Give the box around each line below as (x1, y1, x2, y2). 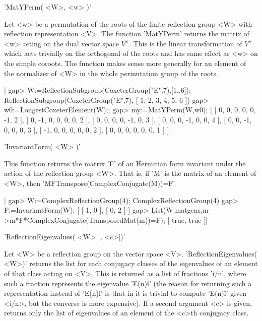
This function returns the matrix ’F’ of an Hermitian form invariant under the (4, 158, 246, 168)
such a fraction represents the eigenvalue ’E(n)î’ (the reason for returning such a (4, 278, 252, 288)
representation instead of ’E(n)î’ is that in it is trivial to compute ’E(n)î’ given (4, 288, 247, 298)
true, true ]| (172, 214, 208, 225)
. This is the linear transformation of (129, 38, 242, 48)
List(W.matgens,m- (151, 205, 211, 215)
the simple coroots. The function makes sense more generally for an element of (4, 57, 246, 68)
